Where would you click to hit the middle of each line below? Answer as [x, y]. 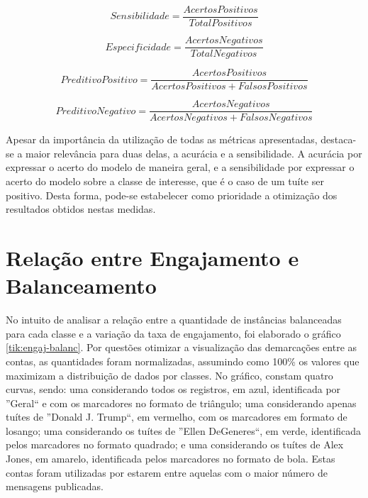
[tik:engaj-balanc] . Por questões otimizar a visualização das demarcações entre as [182, 347]
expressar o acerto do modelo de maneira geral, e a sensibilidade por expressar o [180, 167]
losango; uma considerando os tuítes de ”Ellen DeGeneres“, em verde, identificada [184, 430]
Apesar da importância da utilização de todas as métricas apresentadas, [162, 139]
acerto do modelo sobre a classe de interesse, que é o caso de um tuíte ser [165, 181]
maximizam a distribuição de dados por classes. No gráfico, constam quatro [169, 375]
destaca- [339, 139]
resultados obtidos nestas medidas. [81, 209]
